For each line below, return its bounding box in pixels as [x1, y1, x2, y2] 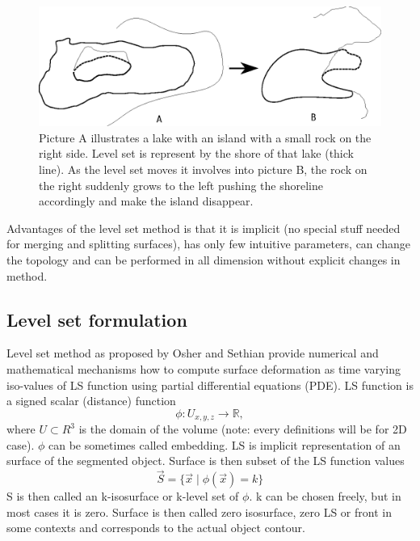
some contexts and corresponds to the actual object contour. [6, 519, 305, 536]
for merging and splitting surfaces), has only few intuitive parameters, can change [6, 235, 410, 252]
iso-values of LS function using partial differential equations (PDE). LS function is [6, 376, 414, 393]
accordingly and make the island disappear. [39, 192, 254, 209]
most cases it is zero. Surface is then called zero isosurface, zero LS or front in [6, 503, 392, 520]
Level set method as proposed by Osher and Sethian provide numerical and [6, 344, 379, 361]
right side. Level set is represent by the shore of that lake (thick [39, 145, 354, 162]
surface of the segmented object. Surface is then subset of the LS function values [6, 452, 405, 469]
